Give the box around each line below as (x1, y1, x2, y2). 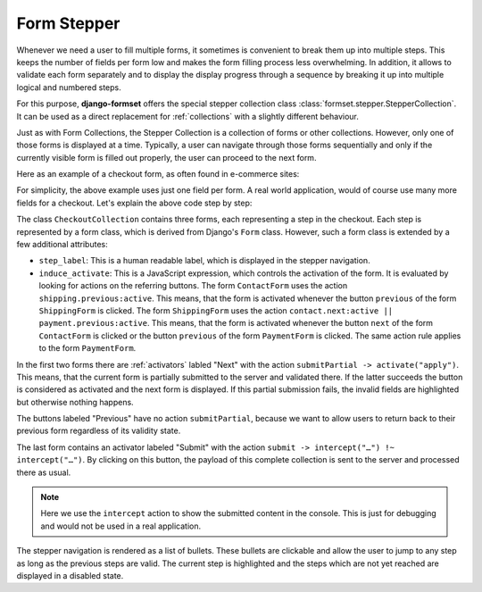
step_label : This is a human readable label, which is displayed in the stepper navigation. (38, 255, 370, 266)
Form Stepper (16, 13, 120, 33)
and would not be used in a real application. (40, 521, 201, 531)
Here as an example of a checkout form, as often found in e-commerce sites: (16, 169, 300, 179)
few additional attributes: (16, 239, 108, 250)
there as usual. (16, 467, 71, 478)
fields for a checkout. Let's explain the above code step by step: (16, 197, 253, 208)
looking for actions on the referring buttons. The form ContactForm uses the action (38, 280, 348, 291)
